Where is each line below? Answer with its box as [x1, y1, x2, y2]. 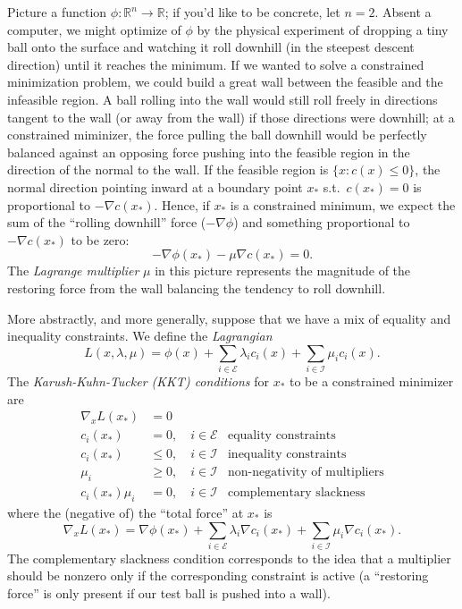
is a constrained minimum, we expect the [230, 195, 456, 214]
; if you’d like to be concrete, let [164, 3, 340, 21]
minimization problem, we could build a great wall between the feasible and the [7, 72, 443, 91]
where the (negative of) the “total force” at [7, 503, 244, 521]
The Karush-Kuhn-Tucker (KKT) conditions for [7, 372, 269, 391]
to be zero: [71, 230, 130, 249]
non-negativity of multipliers [227, 466, 384, 479]
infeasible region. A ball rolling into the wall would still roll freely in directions [7, 89, 438, 108]
